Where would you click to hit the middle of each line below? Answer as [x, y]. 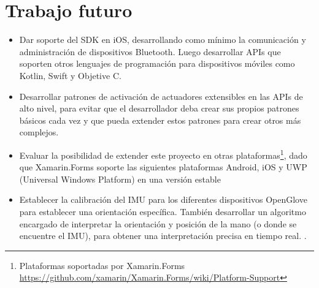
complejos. [39, 132]
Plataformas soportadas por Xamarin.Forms [102, 265]
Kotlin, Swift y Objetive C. [70, 75]
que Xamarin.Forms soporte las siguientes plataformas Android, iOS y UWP [163, 167]
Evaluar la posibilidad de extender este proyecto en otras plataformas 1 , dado [163, 154]
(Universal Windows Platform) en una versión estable [120, 179]
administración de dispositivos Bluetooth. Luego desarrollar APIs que [150, 51]
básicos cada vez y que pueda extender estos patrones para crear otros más [160, 120]
